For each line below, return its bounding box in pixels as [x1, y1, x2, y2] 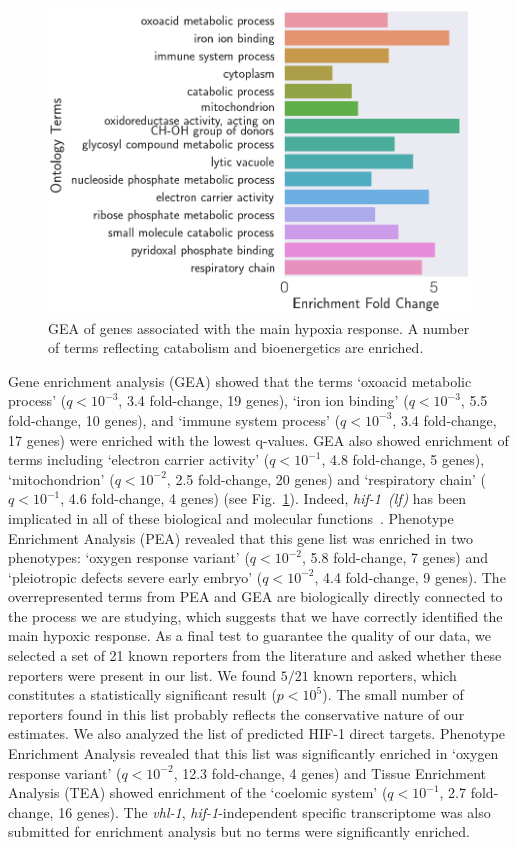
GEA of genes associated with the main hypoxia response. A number [48, 317, 470, 338]
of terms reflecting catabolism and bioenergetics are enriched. [48, 337, 424, 358]
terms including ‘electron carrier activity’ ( [8, 449, 270, 470]
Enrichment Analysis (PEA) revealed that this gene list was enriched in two [8, 527, 474, 548]
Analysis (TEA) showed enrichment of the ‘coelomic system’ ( [8, 782, 388, 803]
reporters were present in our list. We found [8, 664, 277, 685]
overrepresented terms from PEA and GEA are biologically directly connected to [8, 586, 503, 607]
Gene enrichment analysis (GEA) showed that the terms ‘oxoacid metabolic [8, 370, 472, 391]
